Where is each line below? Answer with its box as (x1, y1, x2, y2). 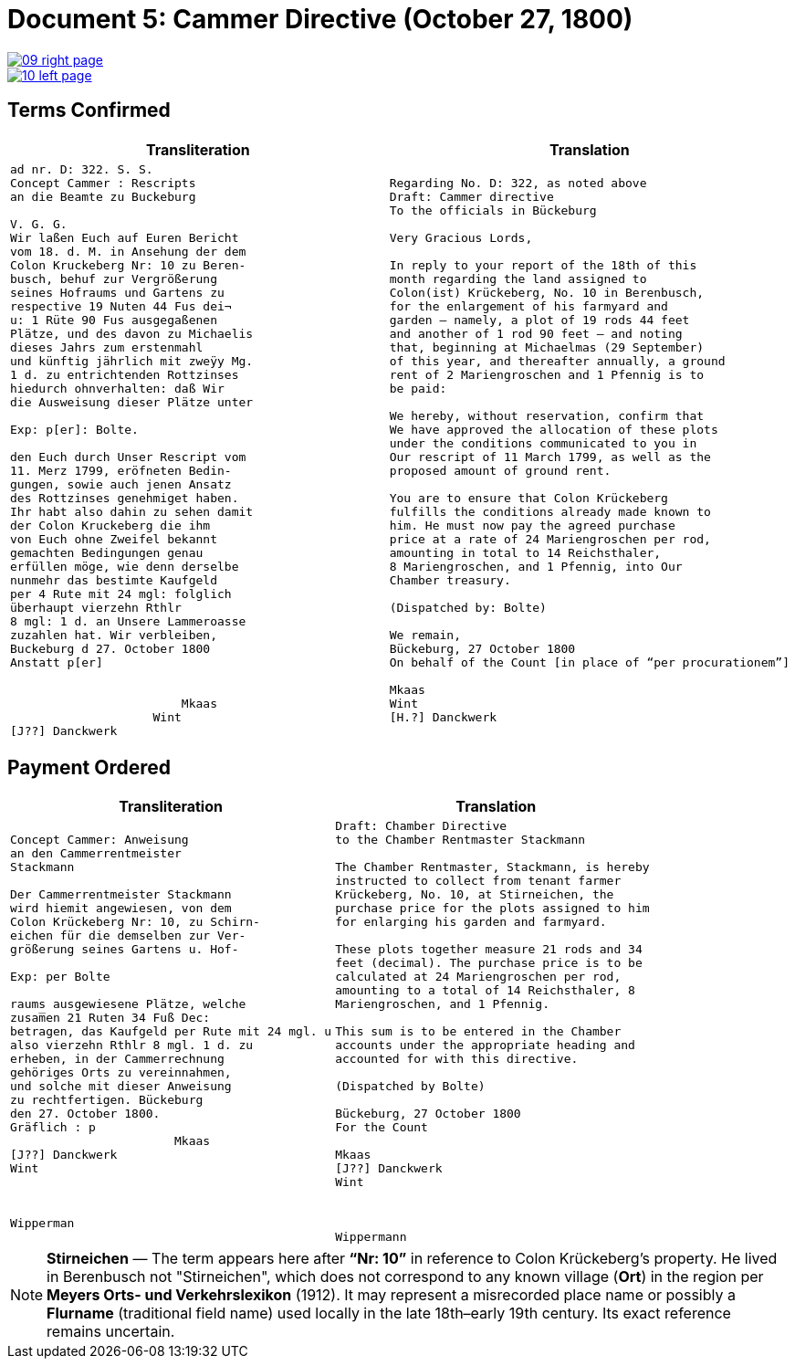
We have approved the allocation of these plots (389, 422, 718, 436)
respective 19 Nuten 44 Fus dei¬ (10, 299, 232, 313)
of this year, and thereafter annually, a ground (389, 353, 726, 368)
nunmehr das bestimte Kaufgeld (10, 573, 217, 587)
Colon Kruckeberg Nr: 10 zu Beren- (10, 257, 246, 272)
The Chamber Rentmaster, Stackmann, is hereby (335, 860, 650, 875)
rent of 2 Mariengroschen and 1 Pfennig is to (389, 367, 705, 382)
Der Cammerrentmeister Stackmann (10, 888, 232, 902)
